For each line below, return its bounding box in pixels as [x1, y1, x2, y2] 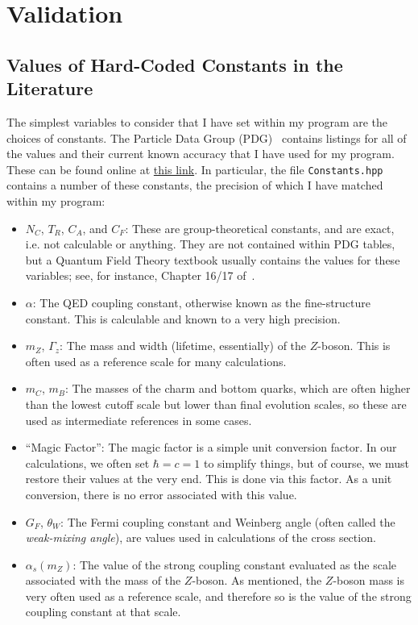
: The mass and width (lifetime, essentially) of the [60, 337, 307, 354]
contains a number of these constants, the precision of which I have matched [6, 177, 383, 194]
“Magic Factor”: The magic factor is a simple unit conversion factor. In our [25, 439, 397, 456]
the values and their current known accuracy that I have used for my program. [6, 145, 395, 162]
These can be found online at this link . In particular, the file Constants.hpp [6, 160, 383, 177]
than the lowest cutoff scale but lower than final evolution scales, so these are [25, 395, 407, 412]
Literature [6, 76, 93, 101]
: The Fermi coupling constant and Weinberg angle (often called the [60, 513, 395, 530]
